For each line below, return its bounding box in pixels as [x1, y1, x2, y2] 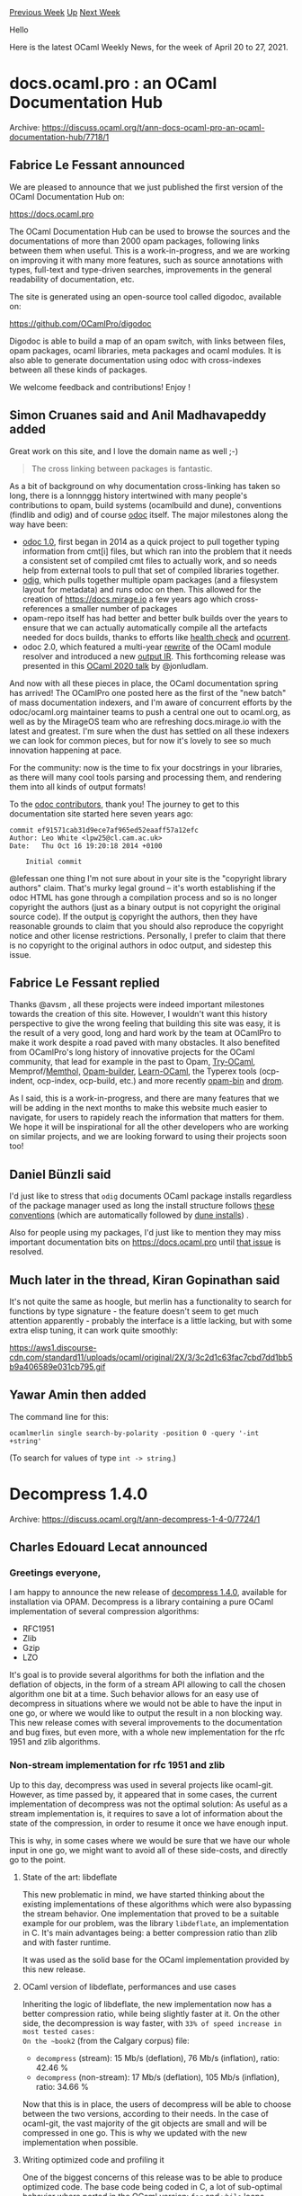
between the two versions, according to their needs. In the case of [22, 2108, 270, 2119]
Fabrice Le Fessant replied [9, 975, 160, 990]
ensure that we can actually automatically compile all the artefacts [22, 622, 268, 633]
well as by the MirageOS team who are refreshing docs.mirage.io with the [9, 716, 281, 727]
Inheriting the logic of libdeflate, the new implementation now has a [22, 1998, 272, 2009]
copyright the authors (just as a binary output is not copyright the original [9, 901, 281, 912]
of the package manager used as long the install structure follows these [9, 1201, 275, 1211]
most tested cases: [22, 2027, 96, 2036]
